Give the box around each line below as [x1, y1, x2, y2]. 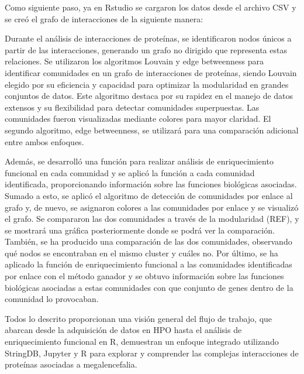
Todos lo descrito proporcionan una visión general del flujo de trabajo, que [5, 312, 272, 324]
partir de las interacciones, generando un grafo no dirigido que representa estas [5, 43, 287, 56]
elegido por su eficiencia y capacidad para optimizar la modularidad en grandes [5, 78, 289, 90]
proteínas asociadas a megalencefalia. [5, 358, 137, 370]
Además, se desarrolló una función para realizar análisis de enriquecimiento [5, 155, 274, 167]
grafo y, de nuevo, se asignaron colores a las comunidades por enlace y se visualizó [5, 201, 299, 213]
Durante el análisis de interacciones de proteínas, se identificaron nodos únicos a [5, 32, 292, 44]
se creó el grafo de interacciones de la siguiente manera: [5, 12, 203, 25]
